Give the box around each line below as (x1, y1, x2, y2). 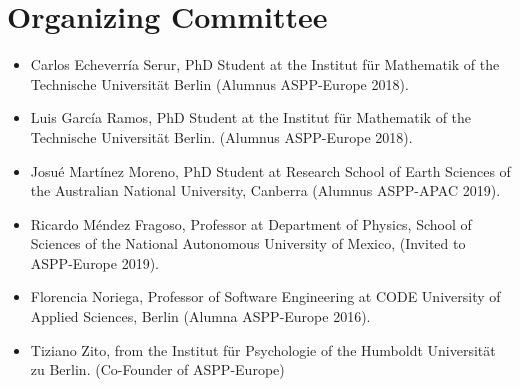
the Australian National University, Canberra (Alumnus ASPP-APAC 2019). (30, 180, 501, 201)
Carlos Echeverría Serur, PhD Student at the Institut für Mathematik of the (30, 54, 500, 75)
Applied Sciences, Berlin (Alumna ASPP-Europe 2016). (30, 306, 371, 327)
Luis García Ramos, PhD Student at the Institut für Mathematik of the (30, 107, 472, 128)
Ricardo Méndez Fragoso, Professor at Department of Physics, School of (30, 213, 472, 234)
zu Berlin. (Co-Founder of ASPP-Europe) (30, 359, 285, 380)
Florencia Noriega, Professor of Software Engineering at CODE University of (30, 286, 501, 307)
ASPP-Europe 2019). (30, 252, 160, 273)
